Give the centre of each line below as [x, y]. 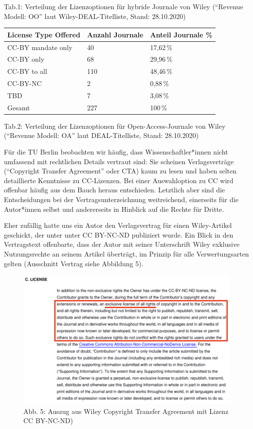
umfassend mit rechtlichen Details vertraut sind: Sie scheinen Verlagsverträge [119, 161]
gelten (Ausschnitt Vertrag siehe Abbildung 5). [74, 263]
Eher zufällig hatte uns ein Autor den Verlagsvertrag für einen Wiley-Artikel [118, 225]
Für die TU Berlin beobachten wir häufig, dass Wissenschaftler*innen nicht [116, 152]
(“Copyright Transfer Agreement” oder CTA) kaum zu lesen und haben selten [120, 171]
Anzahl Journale [115, 34]
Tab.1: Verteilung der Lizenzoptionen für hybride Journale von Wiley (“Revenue [124, 6]
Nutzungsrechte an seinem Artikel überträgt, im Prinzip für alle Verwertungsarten [126, 253]
